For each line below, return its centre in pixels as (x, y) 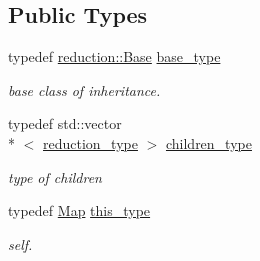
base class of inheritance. (84, 89)
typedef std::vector (65, 123)
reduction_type (90, 142)
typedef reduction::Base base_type (114, 56)
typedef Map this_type (79, 210)
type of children (55, 176)
